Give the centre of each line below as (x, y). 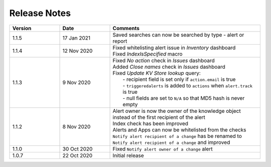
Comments (126, 28)
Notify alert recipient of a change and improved (171, 142)
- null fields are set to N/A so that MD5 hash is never (184, 98)
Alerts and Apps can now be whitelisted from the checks (179, 129)
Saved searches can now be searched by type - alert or (178, 35)
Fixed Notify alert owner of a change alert (163, 149)
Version (22, 28)
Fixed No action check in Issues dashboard (164, 60)
